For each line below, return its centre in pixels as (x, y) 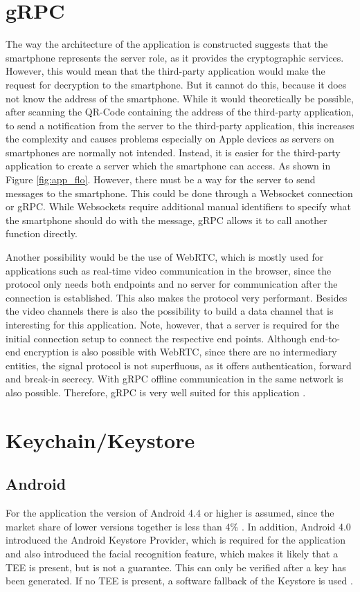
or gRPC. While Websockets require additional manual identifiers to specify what (179, 206)
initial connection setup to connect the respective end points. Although (156, 338)
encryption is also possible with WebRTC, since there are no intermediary (180, 352)
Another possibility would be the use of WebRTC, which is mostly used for (165, 257)
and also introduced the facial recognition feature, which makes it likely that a (172, 553)
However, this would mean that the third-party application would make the (165, 71)
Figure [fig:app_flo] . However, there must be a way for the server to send (161, 179)
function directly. (42, 233)
